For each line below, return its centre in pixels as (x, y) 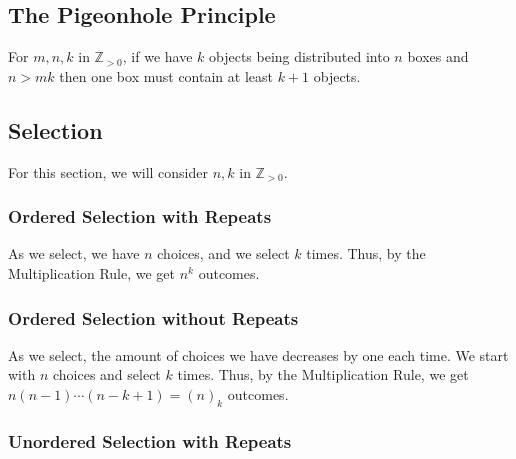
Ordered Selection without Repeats (153, 317)
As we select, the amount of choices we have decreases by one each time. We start (258, 354)
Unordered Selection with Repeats (150, 440)
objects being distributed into (299, 56)
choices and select (106, 374)
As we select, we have (74, 253)
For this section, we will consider (108, 171)
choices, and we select (223, 253)
